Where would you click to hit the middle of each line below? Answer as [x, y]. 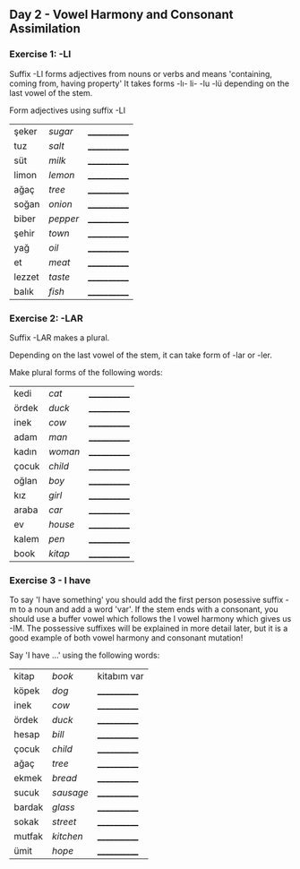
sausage [71, 793]
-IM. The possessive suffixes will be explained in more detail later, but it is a [149, 628]
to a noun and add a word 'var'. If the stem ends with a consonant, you [149, 609]
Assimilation [45, 29]
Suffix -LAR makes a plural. [60, 337]
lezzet [26, 277]
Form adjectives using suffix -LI [68, 110]
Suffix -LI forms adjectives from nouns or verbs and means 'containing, [141, 73]
